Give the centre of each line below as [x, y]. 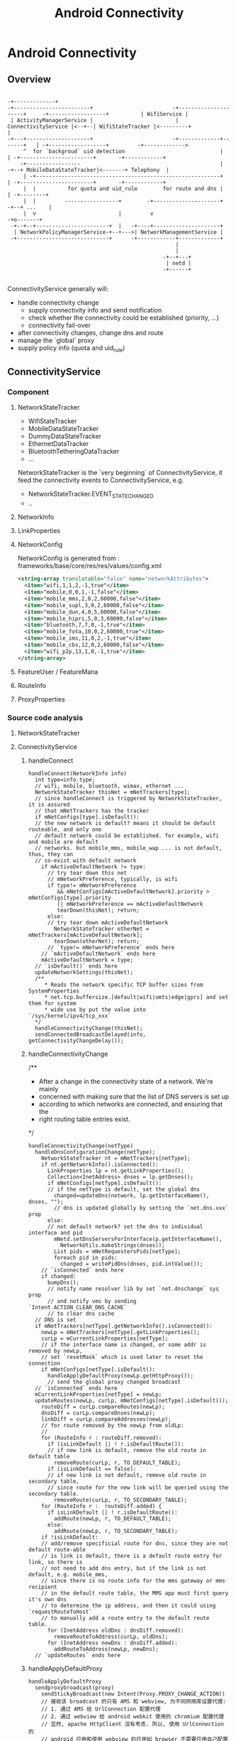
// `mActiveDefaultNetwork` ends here [99, 954]
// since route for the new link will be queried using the [138, 1488]
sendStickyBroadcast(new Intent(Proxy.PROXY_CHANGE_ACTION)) [133, 1694]
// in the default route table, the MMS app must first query [135, 1593]
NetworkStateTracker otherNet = [101, 929]
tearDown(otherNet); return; [97, 941]
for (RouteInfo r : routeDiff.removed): [102, 1438]
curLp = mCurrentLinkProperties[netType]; [105, 1338]
